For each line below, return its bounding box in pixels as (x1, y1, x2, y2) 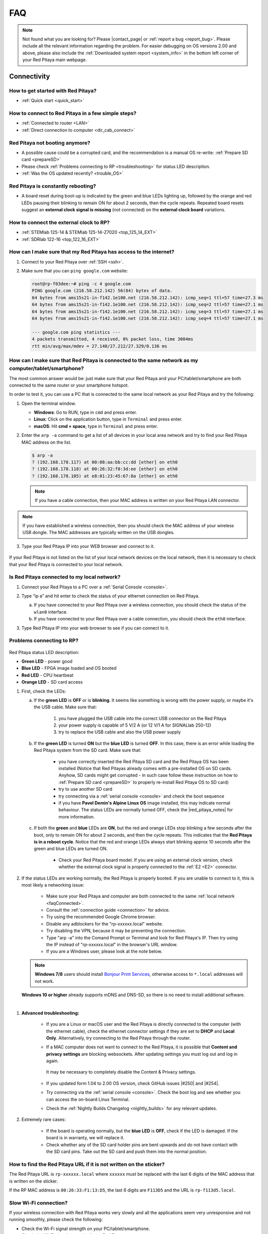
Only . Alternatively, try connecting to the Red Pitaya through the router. (46, 1035, 191, 1041)
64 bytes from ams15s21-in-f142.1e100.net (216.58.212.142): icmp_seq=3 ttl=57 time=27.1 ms (32, 308, 264, 314)
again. (46, 1058, 59, 1064)
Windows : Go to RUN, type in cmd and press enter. (34, 410, 138, 416)
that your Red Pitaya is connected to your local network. (9, 561, 123, 567)
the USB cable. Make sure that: (34, 704, 97, 710)
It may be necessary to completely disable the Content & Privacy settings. (46, 1069, 196, 1075)
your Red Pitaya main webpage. (22, 57, 87, 63)
